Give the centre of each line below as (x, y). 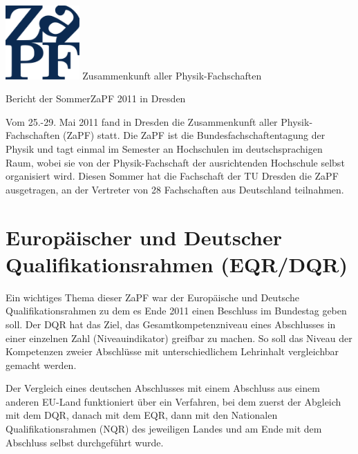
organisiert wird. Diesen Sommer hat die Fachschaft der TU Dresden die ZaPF (172, 176)
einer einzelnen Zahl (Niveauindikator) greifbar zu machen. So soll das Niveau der (179, 338)
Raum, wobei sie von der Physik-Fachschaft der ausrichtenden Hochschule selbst (175, 162)
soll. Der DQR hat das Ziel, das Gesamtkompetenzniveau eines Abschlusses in (171, 324)
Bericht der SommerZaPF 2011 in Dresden (96, 98)
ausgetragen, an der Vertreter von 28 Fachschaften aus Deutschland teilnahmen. (175, 189)
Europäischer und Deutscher (144, 237)
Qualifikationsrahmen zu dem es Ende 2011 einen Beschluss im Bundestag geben (176, 311)
